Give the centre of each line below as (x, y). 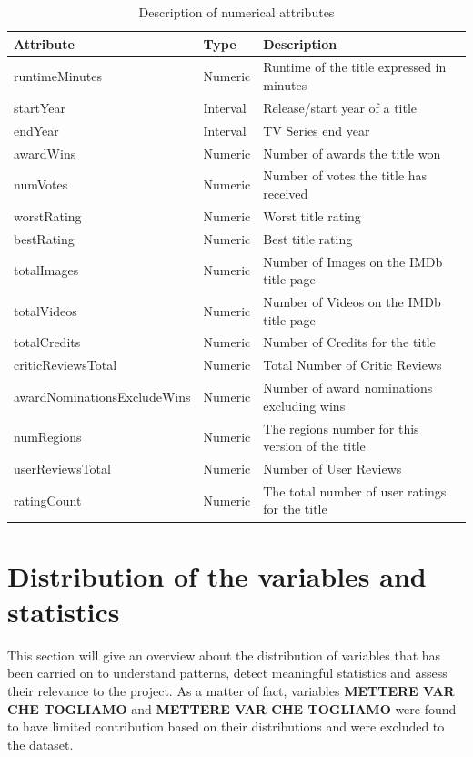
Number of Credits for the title (349, 342)
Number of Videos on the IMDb (352, 301)
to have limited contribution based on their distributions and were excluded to (226, 726)
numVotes (41, 184)
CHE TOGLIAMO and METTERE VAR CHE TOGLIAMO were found (232, 708)
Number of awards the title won (352, 153)
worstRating (48, 215)
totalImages (46, 270)
